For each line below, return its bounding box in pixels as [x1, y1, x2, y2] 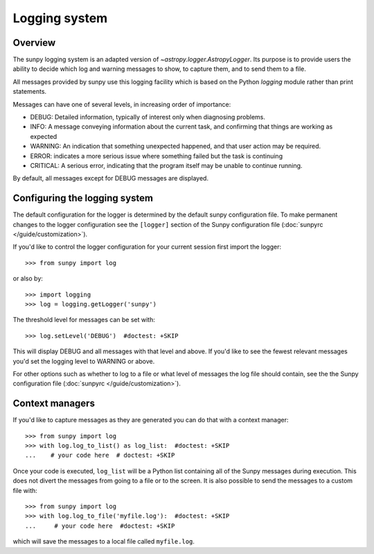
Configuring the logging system [12, 192, 154, 204]
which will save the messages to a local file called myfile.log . [12, 537, 195, 546]
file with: [12, 486, 37, 494]
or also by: [12, 274, 43, 283]
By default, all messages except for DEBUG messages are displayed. [12, 174, 209, 183]
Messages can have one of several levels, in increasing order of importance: [12, 100, 231, 108]
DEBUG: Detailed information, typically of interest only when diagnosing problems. [30, 113, 266, 121]
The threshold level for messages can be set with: [12, 316, 156, 324]
